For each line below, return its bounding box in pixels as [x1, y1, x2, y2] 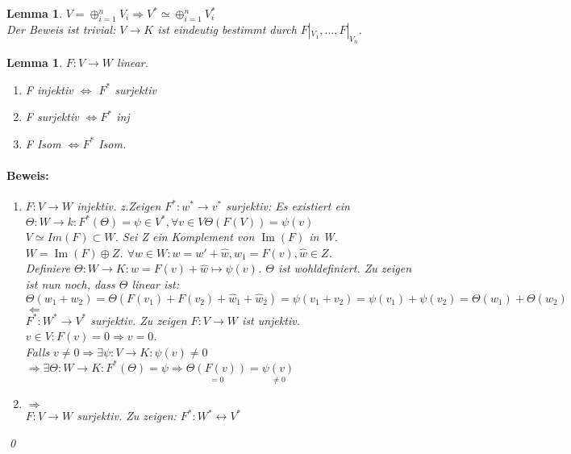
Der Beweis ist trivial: [6, 20, 116, 37]
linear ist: [131, 276, 179, 293]
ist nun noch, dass [25, 276, 115, 293]
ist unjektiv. [241, 311, 300, 328]
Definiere [25, 260, 70, 277]
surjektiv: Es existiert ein [226, 198, 350, 215]
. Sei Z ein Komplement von [115, 228, 255, 245]
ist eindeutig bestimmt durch [157, 20, 297, 37]
